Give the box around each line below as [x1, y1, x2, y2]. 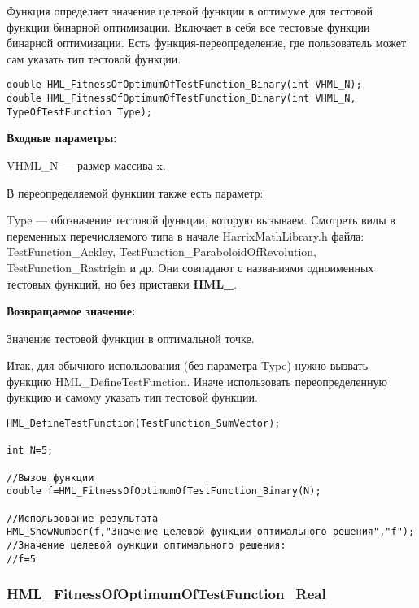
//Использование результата [7, 512, 159, 524]
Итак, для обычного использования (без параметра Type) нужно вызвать [7, 357, 369, 374]
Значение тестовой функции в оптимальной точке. [7, 329, 255, 346]
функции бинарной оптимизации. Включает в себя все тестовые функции [7, 18, 370, 35]
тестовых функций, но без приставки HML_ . [7, 275, 238, 292]
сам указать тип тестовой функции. [7, 50, 181, 67]
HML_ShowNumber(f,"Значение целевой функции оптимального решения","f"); [7, 526, 415, 538]
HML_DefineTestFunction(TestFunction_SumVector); [7, 418, 281, 430]
